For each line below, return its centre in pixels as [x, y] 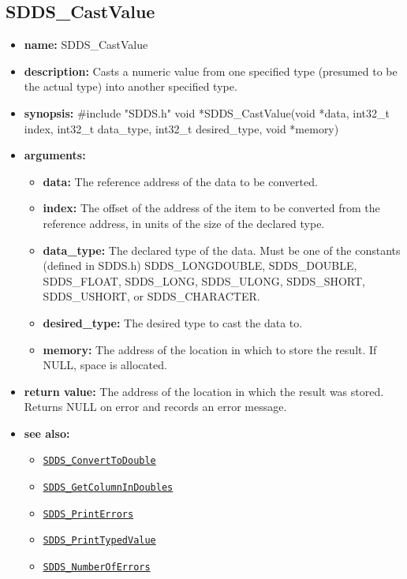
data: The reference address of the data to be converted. [180, 181]
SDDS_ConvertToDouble [99, 461]
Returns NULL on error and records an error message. [155, 407]
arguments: [55, 155]
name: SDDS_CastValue [86, 45]
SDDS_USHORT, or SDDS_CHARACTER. [151, 296]
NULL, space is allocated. [105, 365]
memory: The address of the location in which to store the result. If [210, 349]
